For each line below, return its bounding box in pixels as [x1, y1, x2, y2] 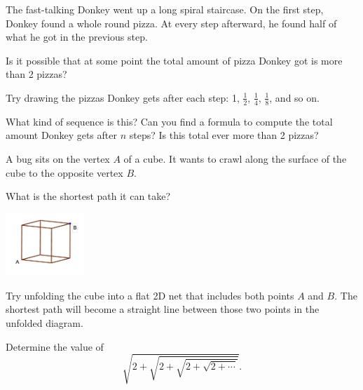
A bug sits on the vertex [6, 151, 110, 166]
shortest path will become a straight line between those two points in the [6, 302, 320, 316]
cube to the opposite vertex [6, 165, 123, 180]
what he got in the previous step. [6, 29, 148, 44]
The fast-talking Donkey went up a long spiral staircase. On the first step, [6, 2, 324, 16]
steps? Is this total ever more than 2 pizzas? [129, 128, 319, 142]
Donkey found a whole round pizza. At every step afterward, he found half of [6, 15, 337, 30]
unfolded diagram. [6, 316, 83, 330]
